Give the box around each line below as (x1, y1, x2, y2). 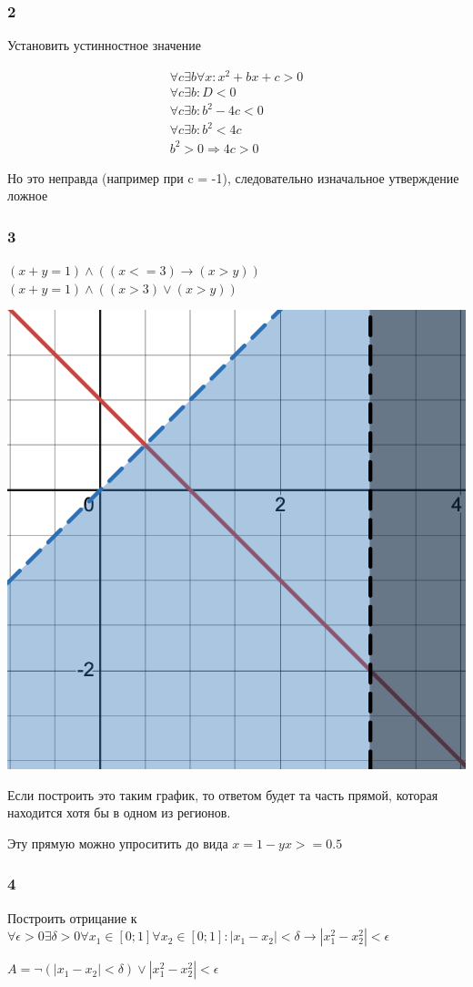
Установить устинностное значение (7, 36, 201, 55)
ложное (7, 186, 48, 205)
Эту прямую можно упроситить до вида (7, 833, 228, 852)
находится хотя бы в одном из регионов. (7, 803, 231, 822)
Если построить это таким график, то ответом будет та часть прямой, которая (7, 785, 438, 804)
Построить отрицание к (7, 908, 137, 927)
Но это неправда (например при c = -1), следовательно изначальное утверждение (7, 168, 459, 187)
